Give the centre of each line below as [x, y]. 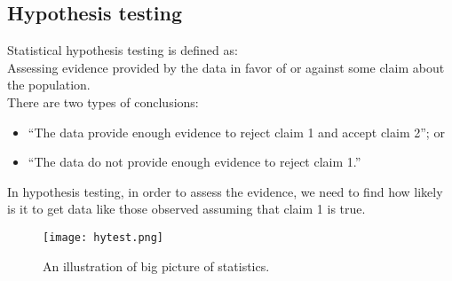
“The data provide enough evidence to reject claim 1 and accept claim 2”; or [236, 132]
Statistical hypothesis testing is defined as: [123, 50]
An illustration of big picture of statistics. [156, 265]
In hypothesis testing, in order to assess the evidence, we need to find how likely [225, 191]
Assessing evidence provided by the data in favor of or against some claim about [226, 67]
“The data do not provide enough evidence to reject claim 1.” [194, 162]
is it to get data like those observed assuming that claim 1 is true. [186, 209]
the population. [49, 85]
